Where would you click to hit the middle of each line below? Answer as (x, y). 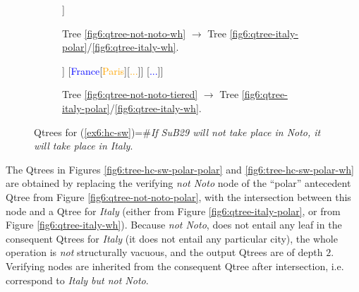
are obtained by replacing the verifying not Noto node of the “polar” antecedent (178, 183)
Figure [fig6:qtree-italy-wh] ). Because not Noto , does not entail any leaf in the (174, 225)
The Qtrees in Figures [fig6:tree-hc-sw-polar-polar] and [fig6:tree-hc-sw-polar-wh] (180, 169)
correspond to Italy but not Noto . (77, 280)
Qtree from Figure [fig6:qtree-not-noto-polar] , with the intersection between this (178, 196)
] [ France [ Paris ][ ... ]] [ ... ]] (113, 70)
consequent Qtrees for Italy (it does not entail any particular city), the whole (172, 238)
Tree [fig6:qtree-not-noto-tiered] (130, 94)
